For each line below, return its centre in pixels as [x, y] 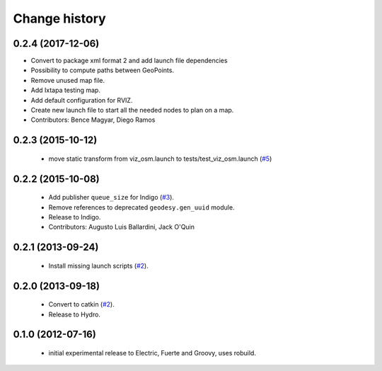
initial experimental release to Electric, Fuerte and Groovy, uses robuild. [152, 353]
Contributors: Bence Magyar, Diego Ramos [93, 120]
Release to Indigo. [75, 217]
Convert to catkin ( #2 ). [81, 304]
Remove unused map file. [68, 80]
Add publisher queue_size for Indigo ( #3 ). [111, 198]
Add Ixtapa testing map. [65, 90]
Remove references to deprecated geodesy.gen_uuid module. [141, 207]
